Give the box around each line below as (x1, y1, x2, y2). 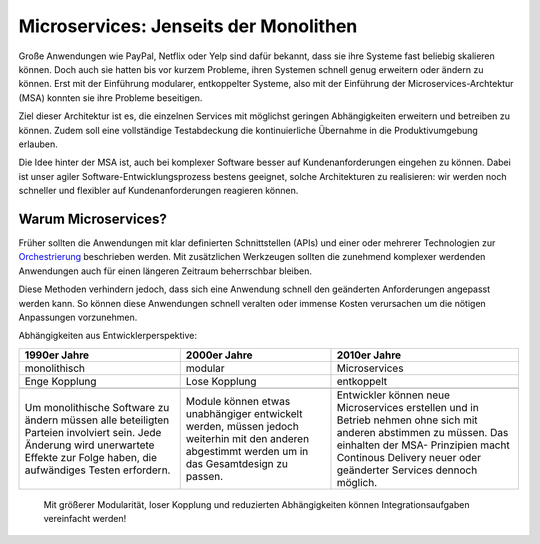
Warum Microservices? (18, 210, 167, 227)
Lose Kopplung (185, 374, 257, 388)
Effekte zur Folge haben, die (24, 450, 157, 464)
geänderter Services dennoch (336, 463, 478, 477)
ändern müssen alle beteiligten (24, 413, 170, 427)
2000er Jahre (185, 348, 254, 362)
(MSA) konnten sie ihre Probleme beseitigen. (18, 91, 203, 104)
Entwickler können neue (336, 388, 450, 402)
